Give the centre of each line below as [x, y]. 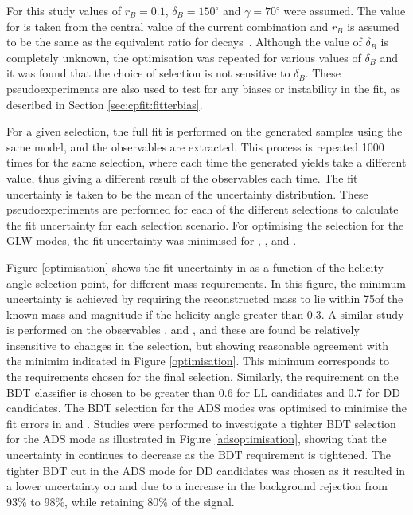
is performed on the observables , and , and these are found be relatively [183, 330]
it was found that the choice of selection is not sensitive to [148, 73]
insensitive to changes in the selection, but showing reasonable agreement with [198, 345]
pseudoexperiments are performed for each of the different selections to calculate [203, 209]
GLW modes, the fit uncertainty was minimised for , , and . [152, 240]
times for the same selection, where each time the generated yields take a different [206, 162]
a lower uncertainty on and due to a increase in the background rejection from [197, 486]
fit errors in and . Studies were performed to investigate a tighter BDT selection [201, 423]
